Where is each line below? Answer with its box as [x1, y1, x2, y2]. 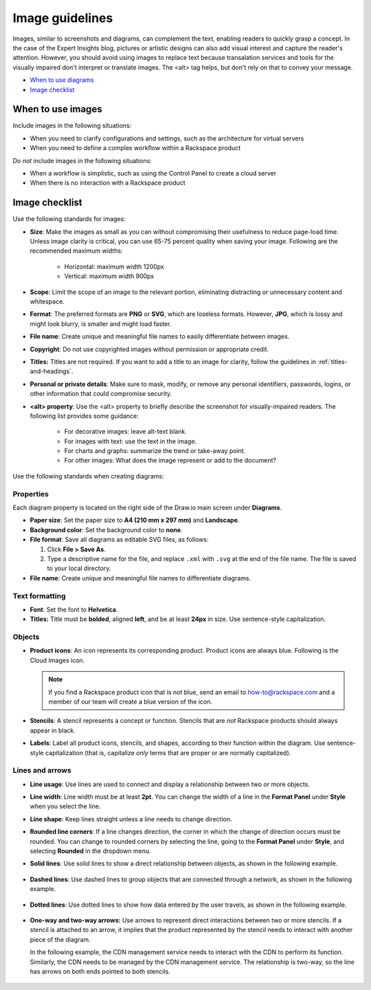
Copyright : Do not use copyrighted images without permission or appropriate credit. [30, 345, 269, 353]
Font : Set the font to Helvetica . [30, 605, 118, 613]
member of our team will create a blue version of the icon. [48, 697, 213, 706]
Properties [12, 489, 49, 498]
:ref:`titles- [317, 357, 348, 366]
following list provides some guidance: [30, 412, 139, 420]
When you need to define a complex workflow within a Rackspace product [30, 144, 241, 152]
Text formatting [12, 591, 66, 600]
